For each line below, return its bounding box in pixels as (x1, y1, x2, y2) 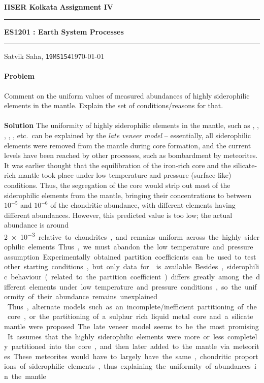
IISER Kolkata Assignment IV (4, 2, 113, 12)
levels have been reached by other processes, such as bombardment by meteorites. (4, 150, 258, 161)
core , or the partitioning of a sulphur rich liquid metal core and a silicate (7, 311, 253, 322)
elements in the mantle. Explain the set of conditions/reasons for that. (4, 100, 223, 111)
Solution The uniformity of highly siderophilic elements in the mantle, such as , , (4, 120, 259, 131)
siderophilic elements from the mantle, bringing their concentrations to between (4, 189, 251, 200)
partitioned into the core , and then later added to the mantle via (11, 341, 230, 352)
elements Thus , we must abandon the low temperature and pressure (28, 241, 253, 252)
